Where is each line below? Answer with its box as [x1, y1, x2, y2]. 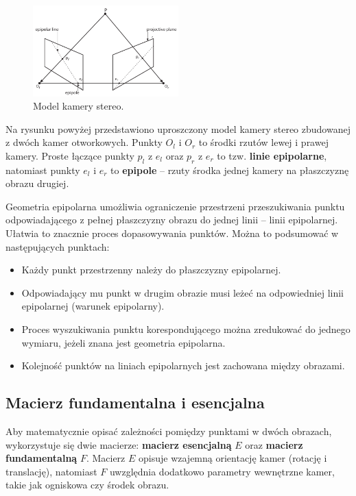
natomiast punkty [5, 162, 80, 177]
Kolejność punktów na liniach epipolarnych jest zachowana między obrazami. [21, 358, 345, 373]
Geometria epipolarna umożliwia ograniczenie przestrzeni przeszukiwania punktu [5, 199, 345, 213]
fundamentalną [5, 451, 78, 465]
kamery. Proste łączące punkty [5, 148, 134, 162]
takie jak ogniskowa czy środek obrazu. [5, 478, 169, 492]
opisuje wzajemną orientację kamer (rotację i [138, 451, 327, 465]
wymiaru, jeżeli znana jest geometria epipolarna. [21, 335, 226, 349]
